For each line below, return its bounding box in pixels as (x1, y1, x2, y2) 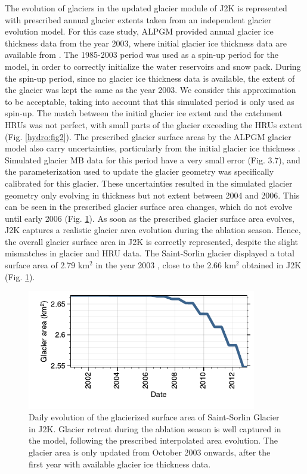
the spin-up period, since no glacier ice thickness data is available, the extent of (5, 72, 295, 84)
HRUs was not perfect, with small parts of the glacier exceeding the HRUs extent (5, 118, 302, 131)
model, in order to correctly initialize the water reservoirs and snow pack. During (5, 60, 301, 72)
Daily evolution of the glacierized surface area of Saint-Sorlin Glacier (29, 411, 280, 423)
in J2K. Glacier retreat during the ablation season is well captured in (29, 422, 281, 435)
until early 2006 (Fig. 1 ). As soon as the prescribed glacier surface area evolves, (5, 212, 294, 224)
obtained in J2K (242, 259, 302, 271)
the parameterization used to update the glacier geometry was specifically (5, 165, 274, 178)
